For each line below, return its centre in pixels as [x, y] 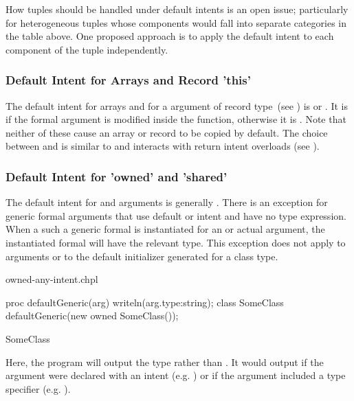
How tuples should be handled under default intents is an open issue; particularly [177, 9]
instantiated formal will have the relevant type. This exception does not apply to [176, 242]
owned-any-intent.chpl [52, 279]
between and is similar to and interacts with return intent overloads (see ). [163, 146]
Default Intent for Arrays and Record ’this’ [128, 80]
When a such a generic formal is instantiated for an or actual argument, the [165, 229]
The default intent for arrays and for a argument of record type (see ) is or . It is [177, 105]
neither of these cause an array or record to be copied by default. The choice [167, 132]
